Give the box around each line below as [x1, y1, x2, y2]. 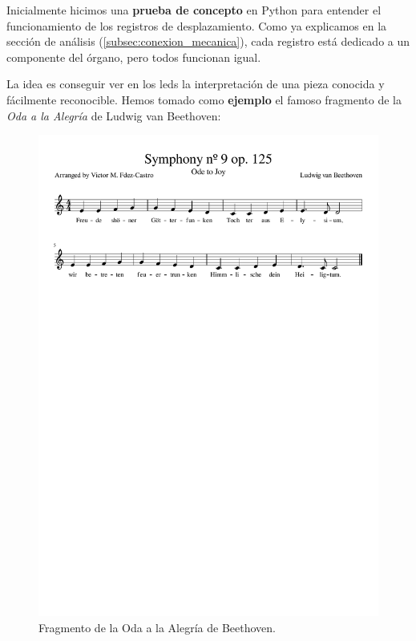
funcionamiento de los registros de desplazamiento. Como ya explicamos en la [6, 17, 387, 34]
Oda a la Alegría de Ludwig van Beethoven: [6, 107, 221, 124]
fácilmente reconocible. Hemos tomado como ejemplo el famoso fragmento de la [6, 91, 402, 108]
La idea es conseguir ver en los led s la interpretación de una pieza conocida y [6, 75, 385, 92]
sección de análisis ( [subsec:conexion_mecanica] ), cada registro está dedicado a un [6, 33, 410, 50]
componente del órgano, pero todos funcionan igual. [6, 48, 261, 65]
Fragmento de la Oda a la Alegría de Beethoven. [38, 619, 277, 635]
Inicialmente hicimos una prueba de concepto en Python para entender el [6, 2, 382, 18]
